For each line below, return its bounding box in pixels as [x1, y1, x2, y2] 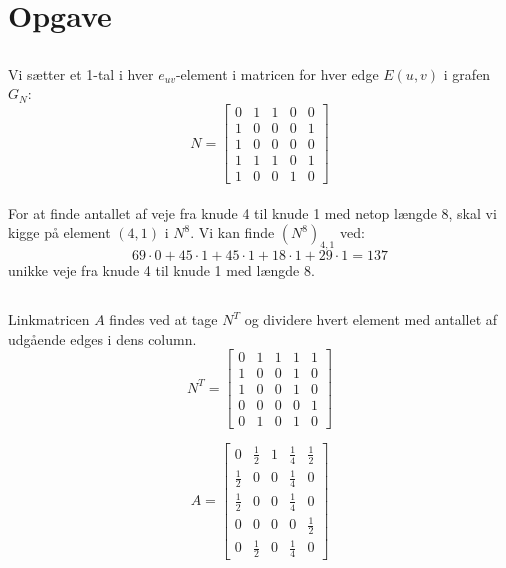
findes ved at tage [109, 309, 218, 330]
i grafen [443, 63, 491, 84]
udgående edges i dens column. [8, 328, 197, 349]
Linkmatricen [8, 309, 90, 330]
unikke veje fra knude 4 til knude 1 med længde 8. [8, 260, 315, 281]
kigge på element [8, 222, 111, 243]
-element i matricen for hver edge [175, 63, 379, 84]
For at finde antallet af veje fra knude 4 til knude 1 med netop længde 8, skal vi [8, 202, 497, 223]
